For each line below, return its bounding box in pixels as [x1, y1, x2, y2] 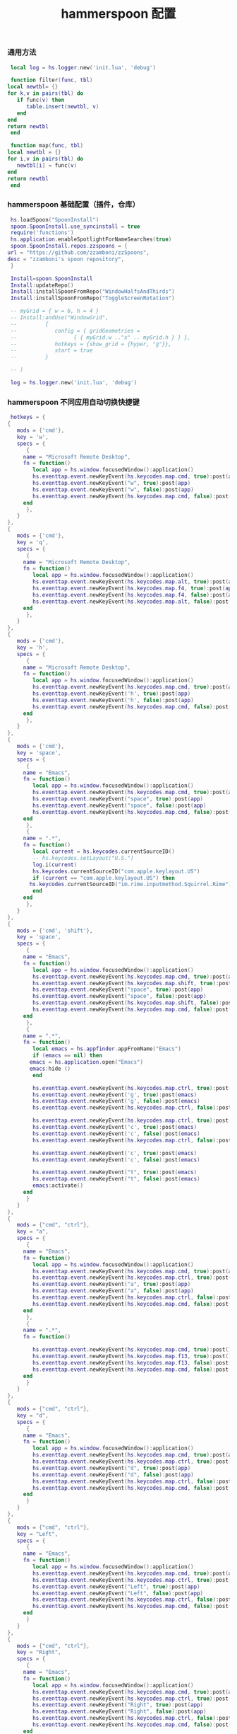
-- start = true [10, 347, 93, 354]
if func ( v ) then [16, 96, 65, 104]
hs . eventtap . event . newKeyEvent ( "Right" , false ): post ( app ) [32, 1708, 207, 1716]
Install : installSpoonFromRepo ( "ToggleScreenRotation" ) [10, 294, 175, 302]
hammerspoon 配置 [61, 6, 176, 22]
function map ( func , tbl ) [10, 142, 83, 149]
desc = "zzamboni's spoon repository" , [7, 255, 125, 263]
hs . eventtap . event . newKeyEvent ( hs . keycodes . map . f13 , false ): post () [32, 1359, 235, 1366]
